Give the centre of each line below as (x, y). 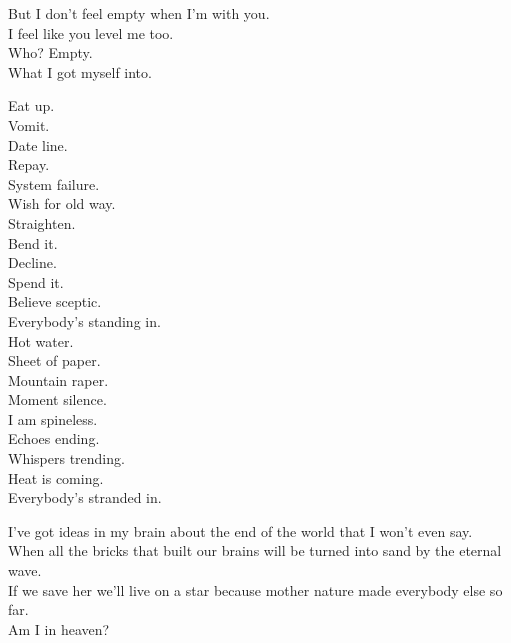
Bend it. (33, 242)
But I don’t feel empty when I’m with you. (139, 13)
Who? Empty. (50, 52)
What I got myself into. (80, 71)
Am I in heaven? (59, 628)
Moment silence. (57, 399)
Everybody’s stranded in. (85, 497)
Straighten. (42, 222)
